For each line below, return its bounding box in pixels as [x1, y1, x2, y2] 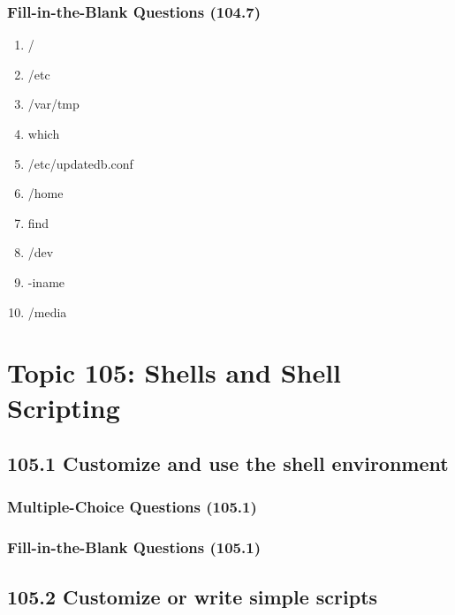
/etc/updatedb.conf [27, 154, 133, 172]
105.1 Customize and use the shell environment [7, 450, 449, 477]
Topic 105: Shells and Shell [7, 354, 342, 391]
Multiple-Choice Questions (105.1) [7, 496, 257, 518]
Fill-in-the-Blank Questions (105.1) [7, 536, 261, 558]
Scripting [7, 389, 120, 425]
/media [27, 302, 67, 321]
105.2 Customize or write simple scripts [7, 582, 378, 610]
